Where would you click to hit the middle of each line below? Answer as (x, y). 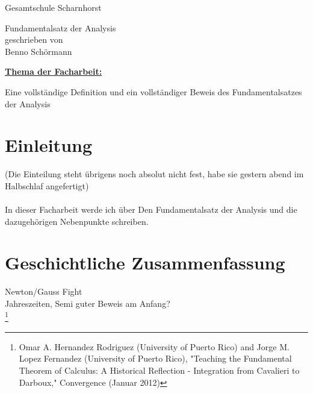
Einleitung (49, 145)
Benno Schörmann (39, 51)
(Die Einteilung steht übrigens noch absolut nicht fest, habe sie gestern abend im (154, 174)
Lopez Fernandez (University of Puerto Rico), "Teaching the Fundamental (155, 358)
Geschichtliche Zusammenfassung (145, 263)
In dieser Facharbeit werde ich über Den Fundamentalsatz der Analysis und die (151, 209)
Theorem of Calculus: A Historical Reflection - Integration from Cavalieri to (159, 370)
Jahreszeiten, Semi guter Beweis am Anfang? (88, 303)
